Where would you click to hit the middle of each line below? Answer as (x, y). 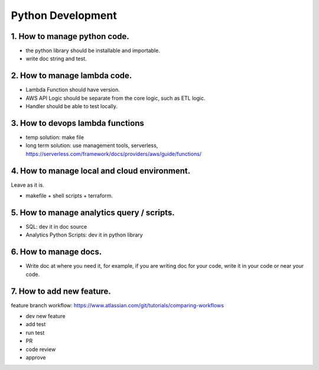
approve (36, 357)
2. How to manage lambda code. (71, 76)
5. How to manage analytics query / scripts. (93, 212)
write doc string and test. (56, 59)
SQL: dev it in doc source (56, 227)
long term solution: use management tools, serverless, (92, 145)
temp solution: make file (55, 137)
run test (35, 332)
